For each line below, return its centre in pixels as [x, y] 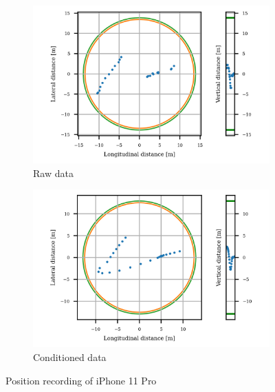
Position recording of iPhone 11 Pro [81, 380]
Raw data [53, 173]
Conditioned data [70, 357]
